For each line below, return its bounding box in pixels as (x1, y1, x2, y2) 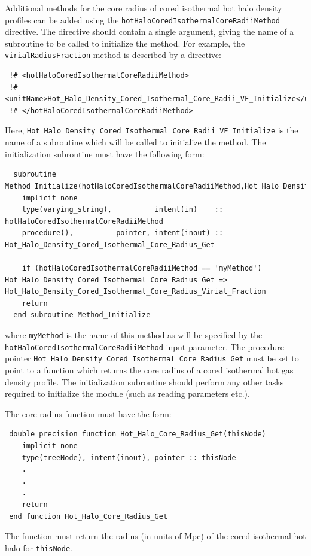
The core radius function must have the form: (5, 407, 172, 420)
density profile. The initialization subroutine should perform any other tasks (5, 375, 284, 388)
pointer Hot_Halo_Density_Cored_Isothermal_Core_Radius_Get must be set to (5, 352, 299, 364)
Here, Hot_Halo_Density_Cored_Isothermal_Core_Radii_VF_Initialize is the (5, 124, 298, 136)
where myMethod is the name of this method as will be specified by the (5, 329, 263, 341)
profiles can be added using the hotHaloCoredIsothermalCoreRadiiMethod (5, 13, 280, 26)
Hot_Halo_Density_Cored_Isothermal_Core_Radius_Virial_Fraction (5, 287, 266, 296)
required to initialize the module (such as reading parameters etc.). (5, 387, 250, 400)
